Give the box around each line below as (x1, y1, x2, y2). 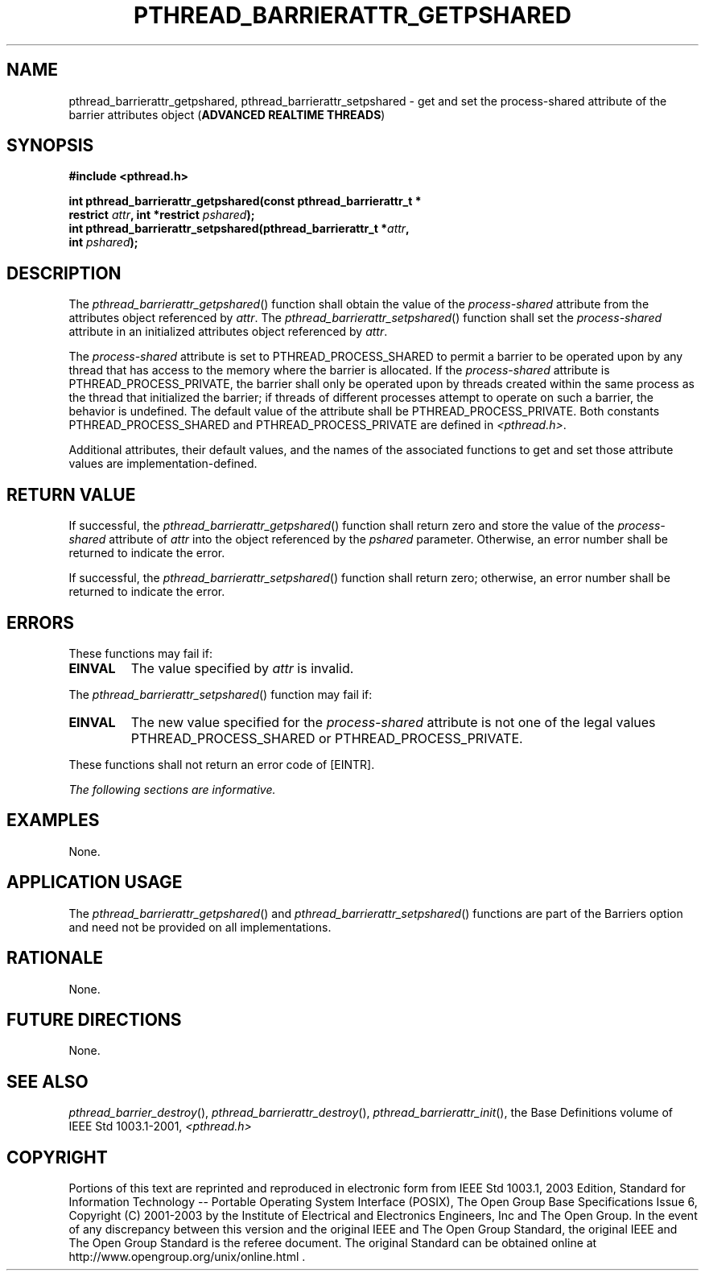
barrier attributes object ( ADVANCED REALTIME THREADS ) (68, 107, 385, 122)
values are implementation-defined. (68, 457, 258, 471)
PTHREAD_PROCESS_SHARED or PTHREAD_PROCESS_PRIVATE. (130, 729, 523, 746)
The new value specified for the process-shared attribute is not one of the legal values (130, 713, 656, 730)
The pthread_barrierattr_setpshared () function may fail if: (68, 687, 373, 701)
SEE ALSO (6, 1071, 89, 1092)
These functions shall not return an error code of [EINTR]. (68, 757, 375, 771)
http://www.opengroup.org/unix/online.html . (68, 1250, 306, 1264)
